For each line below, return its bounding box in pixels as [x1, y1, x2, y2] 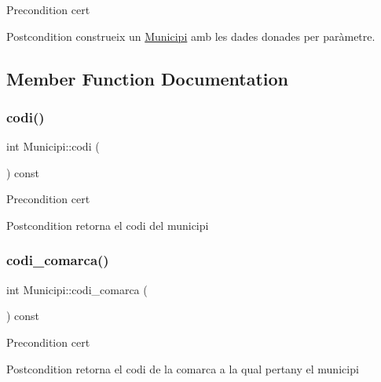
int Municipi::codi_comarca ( [6, 281, 148, 297]
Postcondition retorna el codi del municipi [6, 216, 209, 233]
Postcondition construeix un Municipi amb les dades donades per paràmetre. [6, 27, 376, 44]
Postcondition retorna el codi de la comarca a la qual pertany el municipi [6, 360, 359, 377]
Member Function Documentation [6, 66, 289, 90]
